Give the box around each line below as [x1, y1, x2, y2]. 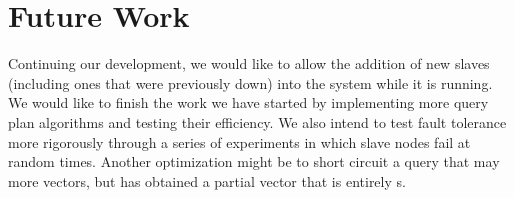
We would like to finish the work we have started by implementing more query [8, 92, 489, 113]
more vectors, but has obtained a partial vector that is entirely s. [8, 170, 406, 191]
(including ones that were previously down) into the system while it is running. [8, 72, 493, 93]
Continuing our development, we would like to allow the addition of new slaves [8, 53, 490, 74]
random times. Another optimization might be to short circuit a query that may [8, 151, 500, 172]
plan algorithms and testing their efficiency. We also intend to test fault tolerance [8, 111, 507, 132]
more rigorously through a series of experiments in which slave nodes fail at [8, 131, 471, 152]
